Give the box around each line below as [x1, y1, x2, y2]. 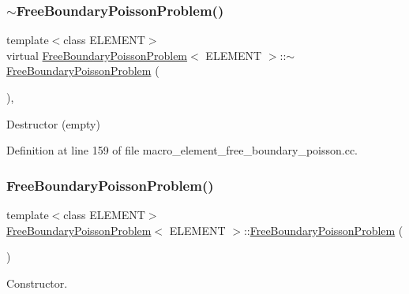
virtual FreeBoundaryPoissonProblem [6, 47, 188, 63]
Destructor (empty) [6, 115, 100, 132]
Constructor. [6, 274, 68, 291]
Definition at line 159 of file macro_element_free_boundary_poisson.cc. [6, 142, 358, 158]
